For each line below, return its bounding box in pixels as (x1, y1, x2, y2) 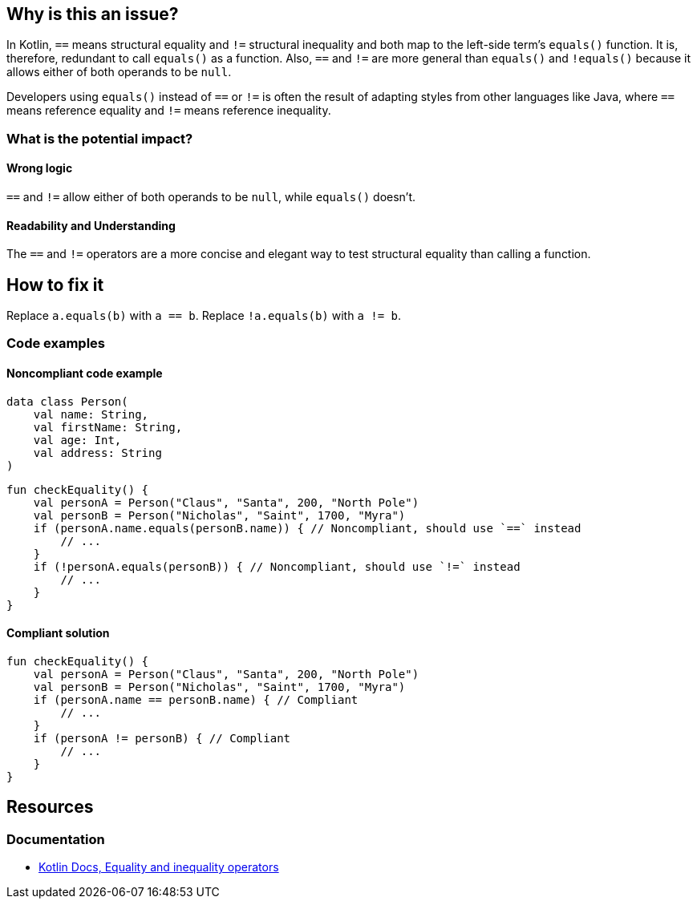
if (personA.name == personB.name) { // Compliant (33, 693, 359, 706)
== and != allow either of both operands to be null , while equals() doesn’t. (6, 190, 416, 204)
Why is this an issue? (6, 4, 179, 24)
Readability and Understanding (6, 218, 176, 232)
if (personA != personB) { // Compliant (33, 731, 291, 745)
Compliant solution (6, 626, 110, 640)
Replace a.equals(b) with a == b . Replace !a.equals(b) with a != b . (6, 309, 402, 323)
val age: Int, (33, 433, 122, 446)
